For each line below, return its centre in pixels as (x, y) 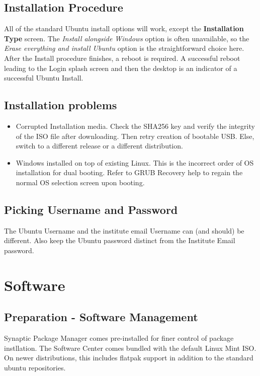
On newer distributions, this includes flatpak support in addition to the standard (129, 358)
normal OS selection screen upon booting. (80, 182)
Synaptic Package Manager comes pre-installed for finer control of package (119, 338)
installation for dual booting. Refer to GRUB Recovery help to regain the (129, 172)
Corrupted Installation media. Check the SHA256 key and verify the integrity (135, 126)
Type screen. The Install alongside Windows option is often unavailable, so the (127, 38)
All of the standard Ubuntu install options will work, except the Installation (124, 28)
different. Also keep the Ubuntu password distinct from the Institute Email (120, 240)
